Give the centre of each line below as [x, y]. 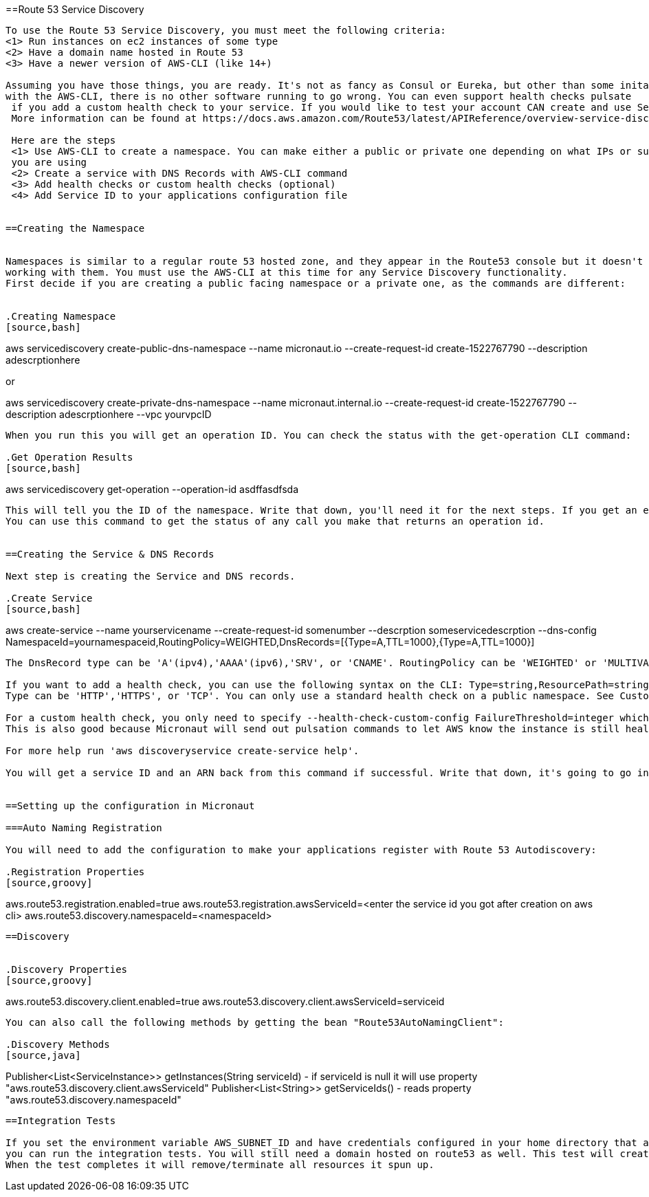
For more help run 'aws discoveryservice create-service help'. [183, 751]
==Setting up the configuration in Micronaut [130, 806]
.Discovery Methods [58, 1044]
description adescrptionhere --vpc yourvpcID [109, 414]
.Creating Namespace [61, 316]
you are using [49, 162]
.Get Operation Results [69, 457]
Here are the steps [64, 140]
